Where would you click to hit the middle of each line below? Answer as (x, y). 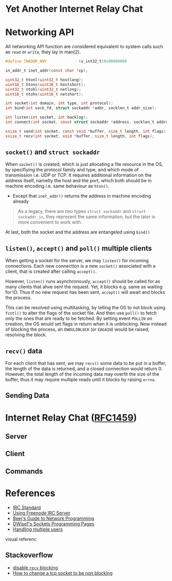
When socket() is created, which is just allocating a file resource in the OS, (84, 164)
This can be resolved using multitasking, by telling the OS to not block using (85, 308)
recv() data (24, 351)
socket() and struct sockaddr (53, 152)
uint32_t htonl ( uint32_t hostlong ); (44, 80)
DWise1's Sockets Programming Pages (53, 524)
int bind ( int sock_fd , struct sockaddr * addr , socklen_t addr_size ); (81, 108)
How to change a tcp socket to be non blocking (62, 573)
